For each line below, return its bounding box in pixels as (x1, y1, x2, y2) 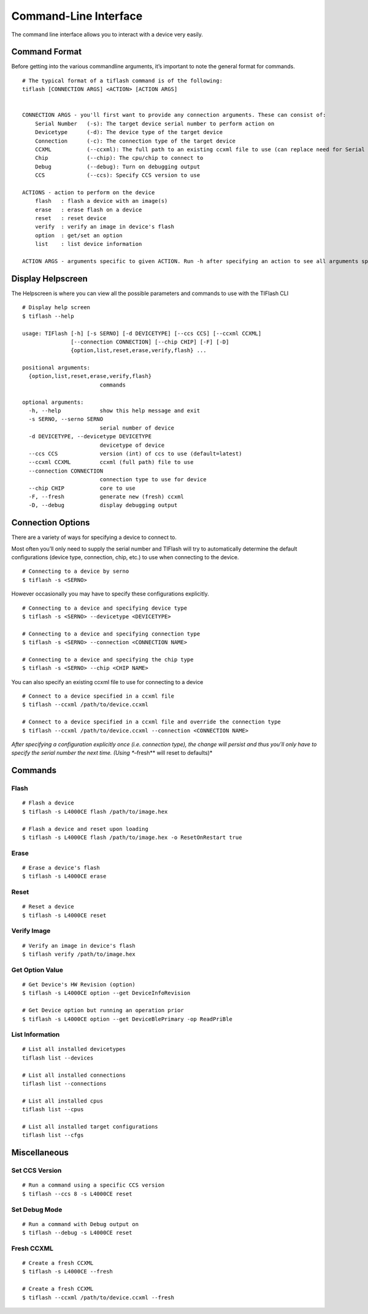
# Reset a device (22, 903, 74, 910)
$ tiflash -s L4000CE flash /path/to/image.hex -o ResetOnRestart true (22, 833, 242, 841)
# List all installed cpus (22, 1097, 104, 1104)
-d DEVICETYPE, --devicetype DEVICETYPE (28, 433, 152, 440)
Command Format (11, 47, 82, 57)
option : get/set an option (34, 232, 123, 239)
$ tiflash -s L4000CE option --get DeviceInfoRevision (22, 989, 191, 997)
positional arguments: (22, 364, 91, 371)
